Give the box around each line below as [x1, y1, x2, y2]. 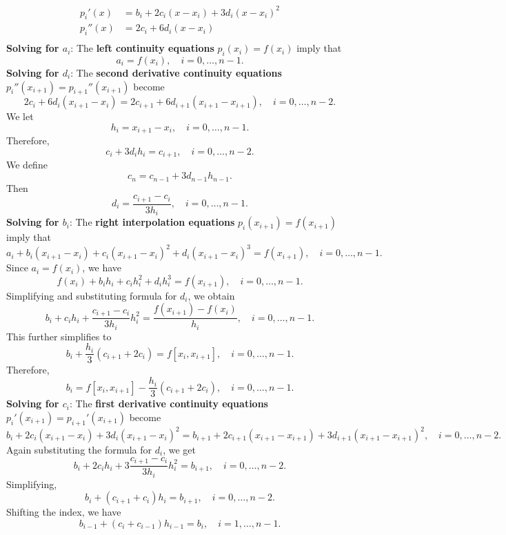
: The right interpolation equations [69, 215, 235, 229]
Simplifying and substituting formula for [6, 288, 177, 302]
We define [6, 157, 48, 172]
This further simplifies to [6, 329, 112, 343]
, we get [163, 442, 196, 457]
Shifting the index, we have [6, 505, 121, 519]
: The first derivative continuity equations [69, 396, 268, 411]
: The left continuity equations [70, 41, 214, 55]
